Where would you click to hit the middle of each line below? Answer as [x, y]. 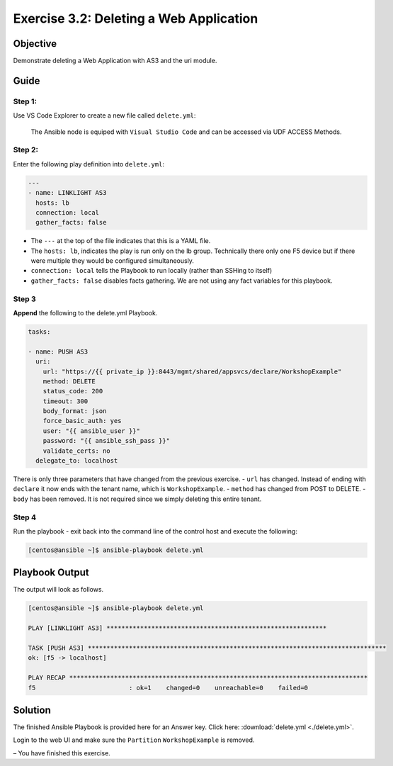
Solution [32, 710]
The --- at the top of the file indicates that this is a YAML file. [121, 241]
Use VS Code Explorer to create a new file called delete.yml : [104, 116]
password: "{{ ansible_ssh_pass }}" [106, 441]
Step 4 [25, 517]
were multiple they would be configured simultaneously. [113, 261]
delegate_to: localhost [77, 461]
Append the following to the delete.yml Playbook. [85, 312]
